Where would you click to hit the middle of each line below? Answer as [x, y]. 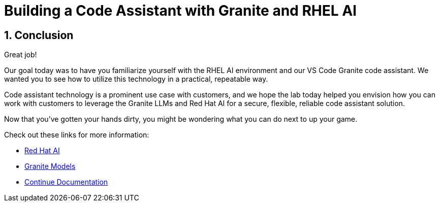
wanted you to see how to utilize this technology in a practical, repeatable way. [136, 79]
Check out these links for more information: [77, 135]
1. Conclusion [39, 35]
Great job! [21, 55]
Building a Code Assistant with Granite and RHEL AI [180, 11]
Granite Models [50, 166]
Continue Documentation [66, 182]
